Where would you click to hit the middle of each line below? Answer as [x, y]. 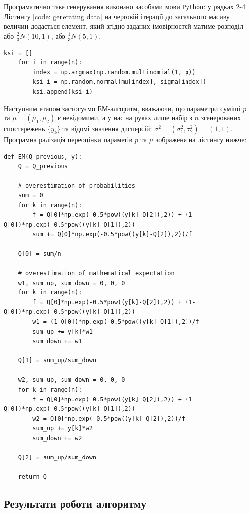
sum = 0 [31, 196]
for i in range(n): [50, 63]
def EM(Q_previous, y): [43, 156]
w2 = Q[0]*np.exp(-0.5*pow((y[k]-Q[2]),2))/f [109, 419]
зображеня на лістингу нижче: [201, 140]
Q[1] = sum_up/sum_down [57, 361]
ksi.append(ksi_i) [62, 92]
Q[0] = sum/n [39, 254]
